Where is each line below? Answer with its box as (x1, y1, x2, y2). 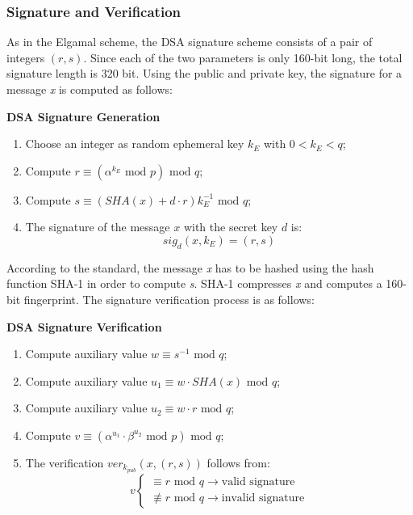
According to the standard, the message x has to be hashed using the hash (6, 259, 374, 276)
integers (6, 49, 45, 65)
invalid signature (221, 492, 305, 504)
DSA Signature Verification (6, 318, 162, 335)
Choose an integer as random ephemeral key (25, 135, 244, 152)
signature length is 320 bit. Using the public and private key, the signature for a (6, 65, 403, 82)
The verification (25, 454, 104, 471)
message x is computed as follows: (6, 81, 173, 97)
